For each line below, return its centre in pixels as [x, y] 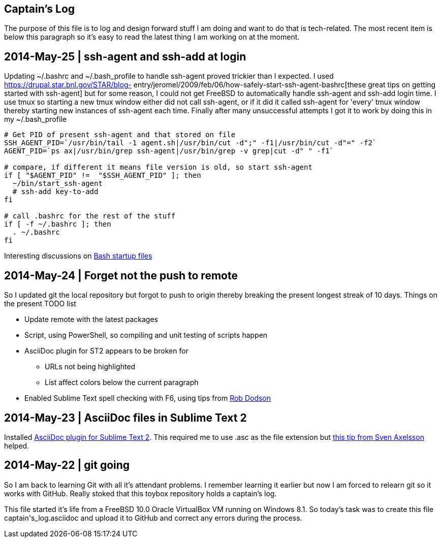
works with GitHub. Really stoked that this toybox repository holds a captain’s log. [140, 493]
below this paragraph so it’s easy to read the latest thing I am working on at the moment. [152, 37]
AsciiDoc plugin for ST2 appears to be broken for [106, 351]
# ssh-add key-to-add [55, 192]
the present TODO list [40, 304]
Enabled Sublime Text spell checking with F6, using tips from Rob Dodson [148, 398]
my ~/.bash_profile [35, 119]
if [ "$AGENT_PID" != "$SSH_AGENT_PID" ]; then [103, 176]
